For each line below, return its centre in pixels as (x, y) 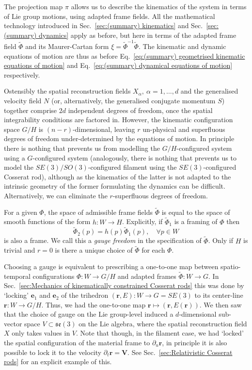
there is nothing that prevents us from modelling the (82, 148)
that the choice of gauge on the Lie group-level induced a (89, 314)
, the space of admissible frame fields (98, 212)
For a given (21, 212)
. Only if (221, 240)
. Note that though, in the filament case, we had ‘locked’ (160, 333)
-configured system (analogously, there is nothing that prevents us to (134, 157)
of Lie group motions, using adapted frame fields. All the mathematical (110, 16)
